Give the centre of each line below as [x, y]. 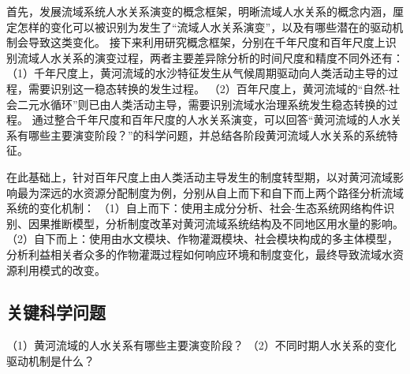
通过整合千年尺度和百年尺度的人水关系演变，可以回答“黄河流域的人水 [211, 120]
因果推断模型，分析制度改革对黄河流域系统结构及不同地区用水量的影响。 [216, 223]
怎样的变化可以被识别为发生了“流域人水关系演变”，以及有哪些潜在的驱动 [205, 26]
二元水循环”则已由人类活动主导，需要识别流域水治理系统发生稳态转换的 [202, 104]
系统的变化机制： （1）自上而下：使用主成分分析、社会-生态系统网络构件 [195, 208]
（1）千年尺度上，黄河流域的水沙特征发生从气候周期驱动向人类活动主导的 [197, 73]
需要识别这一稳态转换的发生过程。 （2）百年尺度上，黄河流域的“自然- [208, 88]
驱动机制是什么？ [50, 360]
